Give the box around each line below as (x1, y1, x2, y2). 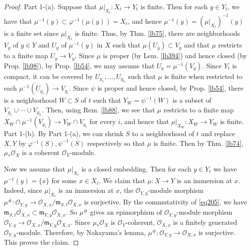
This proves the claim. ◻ (4, 237, 79, 247)
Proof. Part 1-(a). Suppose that (4, 1, 97, 11)
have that (4, 16, 32, 26)
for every (90, 116, 116, 126)
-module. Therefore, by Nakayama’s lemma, (16, 227, 146, 237)
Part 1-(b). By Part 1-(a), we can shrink (4, 128, 124, 139)
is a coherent (22, 147, 60, 157)
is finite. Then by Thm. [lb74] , (153, 138, 244, 148)
